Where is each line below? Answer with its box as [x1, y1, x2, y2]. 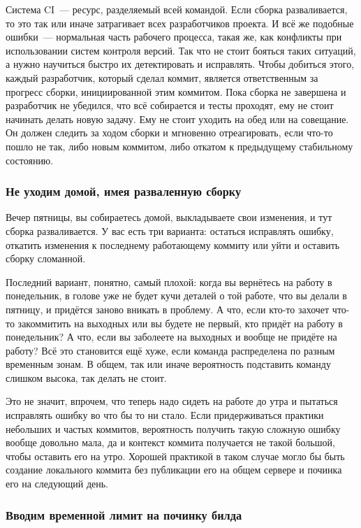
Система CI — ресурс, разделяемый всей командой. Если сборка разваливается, [6, 2, 348, 16]
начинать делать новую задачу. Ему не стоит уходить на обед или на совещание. [6, 111, 349, 126]
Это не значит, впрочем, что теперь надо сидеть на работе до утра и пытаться [6, 394, 338, 408]
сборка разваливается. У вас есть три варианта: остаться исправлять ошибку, [6, 223, 334, 238]
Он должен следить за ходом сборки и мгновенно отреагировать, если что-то [6, 125, 333, 140]
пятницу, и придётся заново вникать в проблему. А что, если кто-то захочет [6, 301, 330, 316]
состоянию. [6, 152, 54, 167]
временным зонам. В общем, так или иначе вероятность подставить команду [6, 357, 331, 371]
